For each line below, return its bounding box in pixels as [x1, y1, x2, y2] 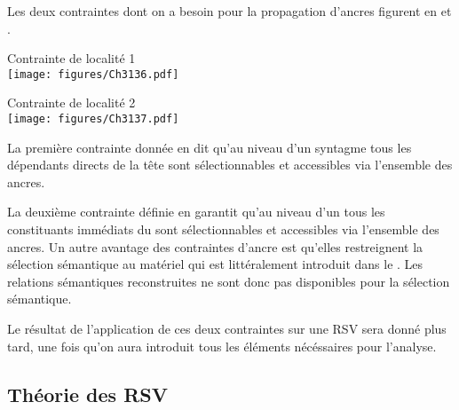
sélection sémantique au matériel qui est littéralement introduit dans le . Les [7, 255, 423, 273]
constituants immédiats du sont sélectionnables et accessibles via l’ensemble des [7, 220, 439, 239]
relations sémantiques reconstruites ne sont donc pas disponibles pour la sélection [7, 272, 450, 290]
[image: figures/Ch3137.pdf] [7, 113, 179, 126]
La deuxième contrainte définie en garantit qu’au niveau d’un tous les [7, 202, 385, 221]
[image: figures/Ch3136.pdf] [7, 67, 179, 81]
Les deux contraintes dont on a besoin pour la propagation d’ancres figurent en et [7, 2, 452, 20]
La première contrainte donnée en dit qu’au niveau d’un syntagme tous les [7, 138, 412, 156]
